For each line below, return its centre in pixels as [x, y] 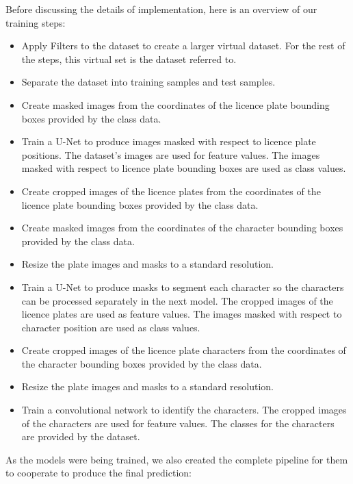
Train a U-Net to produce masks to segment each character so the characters [183, 286]
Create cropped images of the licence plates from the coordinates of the [171, 191]
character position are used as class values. [111, 327]
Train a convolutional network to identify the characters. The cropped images [184, 410]
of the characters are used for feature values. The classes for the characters [178, 423]
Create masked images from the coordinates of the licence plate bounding [175, 104]
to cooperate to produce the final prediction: [99, 473]
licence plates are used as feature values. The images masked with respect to [182, 314]
